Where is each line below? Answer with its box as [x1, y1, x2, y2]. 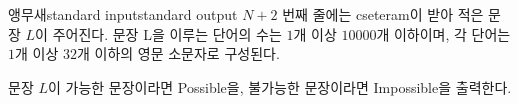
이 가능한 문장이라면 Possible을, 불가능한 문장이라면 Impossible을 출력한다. [47, 76, 512, 97]
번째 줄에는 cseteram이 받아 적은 [282, 4, 484, 24]
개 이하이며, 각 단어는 [376, 23, 511, 44]
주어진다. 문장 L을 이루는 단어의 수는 [52, 23, 282, 44]
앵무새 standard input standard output [8, 4, 238, 24]
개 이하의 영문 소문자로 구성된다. [76, 43, 280, 64]
